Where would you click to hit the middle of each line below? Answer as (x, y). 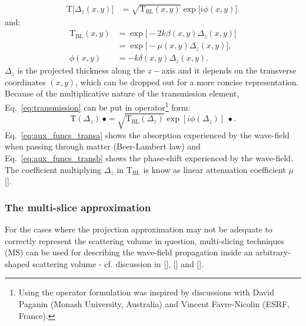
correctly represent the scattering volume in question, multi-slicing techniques (145, 240)
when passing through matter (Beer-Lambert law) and (103, 146)
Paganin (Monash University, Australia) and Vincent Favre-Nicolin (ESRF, (154, 304)
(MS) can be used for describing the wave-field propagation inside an (129, 252)
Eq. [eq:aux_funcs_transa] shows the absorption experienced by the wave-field (147, 134)
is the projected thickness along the (81, 70)
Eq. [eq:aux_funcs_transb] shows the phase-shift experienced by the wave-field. (149, 158)
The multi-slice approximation (78, 207)
